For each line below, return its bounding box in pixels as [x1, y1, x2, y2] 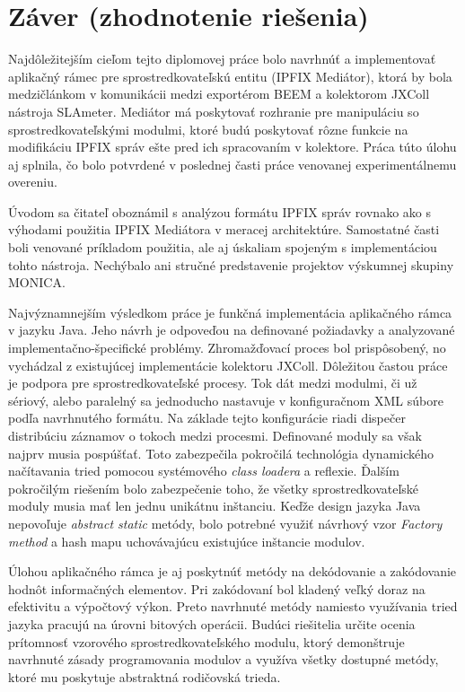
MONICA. [8, 273, 66, 292]
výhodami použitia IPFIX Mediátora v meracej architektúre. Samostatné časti [8, 220, 440, 239]
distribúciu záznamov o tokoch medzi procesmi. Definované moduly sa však [8, 426, 423, 444]
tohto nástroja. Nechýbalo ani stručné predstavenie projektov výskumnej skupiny [8, 255, 454, 274]
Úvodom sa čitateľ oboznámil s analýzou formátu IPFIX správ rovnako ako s [8, 202, 431, 221]
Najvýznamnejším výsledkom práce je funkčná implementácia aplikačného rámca [8, 302, 452, 321]
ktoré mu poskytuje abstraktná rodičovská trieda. [8, 667, 281, 686]
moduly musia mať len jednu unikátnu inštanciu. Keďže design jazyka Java [8, 496, 421, 515]
